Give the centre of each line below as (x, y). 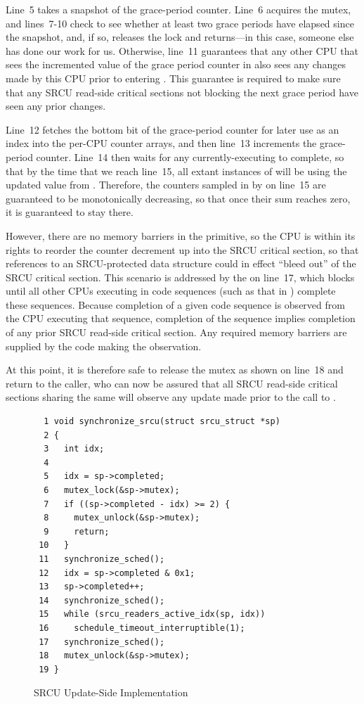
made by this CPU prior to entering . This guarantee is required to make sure (173, 78)
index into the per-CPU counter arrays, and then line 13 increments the (161, 143)
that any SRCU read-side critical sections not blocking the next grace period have (182, 92)
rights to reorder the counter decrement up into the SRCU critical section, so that (182, 249)
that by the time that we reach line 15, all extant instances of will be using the (176, 171)
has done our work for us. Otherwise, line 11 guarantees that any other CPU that (182, 50)
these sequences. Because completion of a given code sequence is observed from (175, 304)
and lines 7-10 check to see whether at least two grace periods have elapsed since (180, 23)
